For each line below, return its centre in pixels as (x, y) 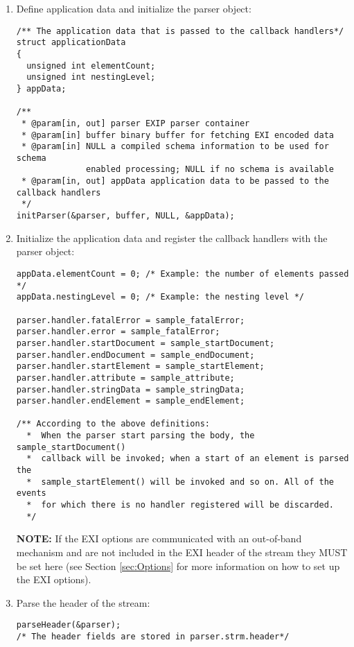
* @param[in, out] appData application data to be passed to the (175, 181)
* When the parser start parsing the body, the (141, 436)
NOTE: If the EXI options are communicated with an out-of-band (159, 538)
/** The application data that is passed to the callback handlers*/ (180, 31)
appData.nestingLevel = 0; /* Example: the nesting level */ (160, 297)
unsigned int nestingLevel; (91, 77)
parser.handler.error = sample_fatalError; (118, 332)
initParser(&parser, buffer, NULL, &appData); (125, 216)
